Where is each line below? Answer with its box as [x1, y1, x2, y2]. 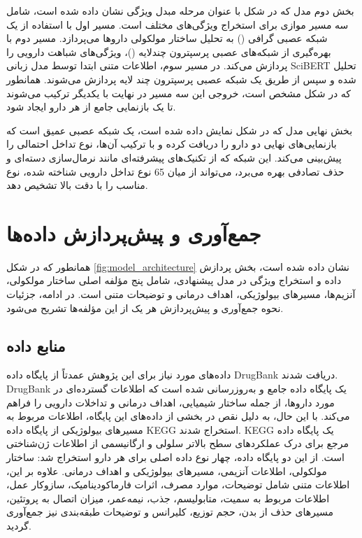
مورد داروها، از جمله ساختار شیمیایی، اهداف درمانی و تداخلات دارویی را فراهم [6, 395, 335, 409]
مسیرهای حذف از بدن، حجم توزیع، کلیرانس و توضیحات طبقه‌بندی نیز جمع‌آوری [6, 504, 333, 519]
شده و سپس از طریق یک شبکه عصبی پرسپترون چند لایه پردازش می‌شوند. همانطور [6, 71, 356, 86]
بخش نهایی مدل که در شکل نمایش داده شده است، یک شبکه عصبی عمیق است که [6, 122, 353, 137]
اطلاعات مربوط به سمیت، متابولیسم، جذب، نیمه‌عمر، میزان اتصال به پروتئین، [6, 490, 330, 505]
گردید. [6, 518, 31, 532]
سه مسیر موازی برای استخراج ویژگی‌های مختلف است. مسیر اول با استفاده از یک [6, 17, 349, 31]
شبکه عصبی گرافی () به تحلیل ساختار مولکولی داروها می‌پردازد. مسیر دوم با [6, 31, 328, 45]
